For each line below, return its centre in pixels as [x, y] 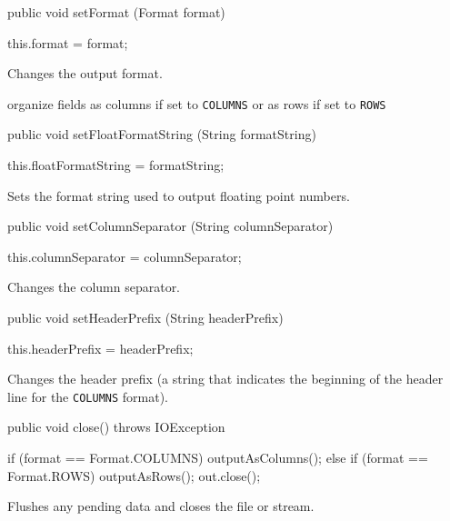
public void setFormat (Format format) [116, 12]
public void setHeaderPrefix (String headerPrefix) [145, 317]
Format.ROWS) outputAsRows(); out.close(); [134, 475]
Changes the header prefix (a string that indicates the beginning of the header [225, 379]
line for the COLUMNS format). [88, 396]
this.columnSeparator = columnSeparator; [125, 256]
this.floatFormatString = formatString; [116, 165]
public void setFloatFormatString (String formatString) [162, 134]
